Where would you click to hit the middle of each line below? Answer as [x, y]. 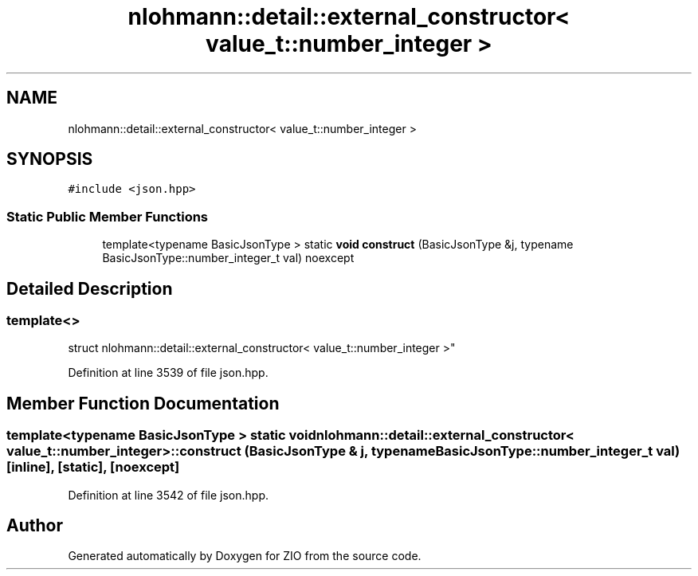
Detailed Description [90, 288]
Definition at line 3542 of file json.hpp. [168, 495]
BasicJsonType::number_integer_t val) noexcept [228, 258]
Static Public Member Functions [108, 216]
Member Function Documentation [143, 403]
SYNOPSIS [50, 159]
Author [35, 526]
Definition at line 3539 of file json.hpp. [168, 373]
